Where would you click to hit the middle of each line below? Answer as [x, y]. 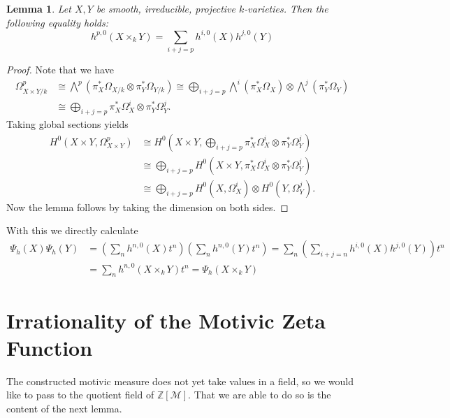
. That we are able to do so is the [260, 395]
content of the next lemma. [64, 408]
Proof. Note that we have [60, 70]
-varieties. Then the [286, 8]
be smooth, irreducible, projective [166, 8]
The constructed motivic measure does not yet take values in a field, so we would [180, 381]
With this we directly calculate [72, 230]
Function [50, 347]
